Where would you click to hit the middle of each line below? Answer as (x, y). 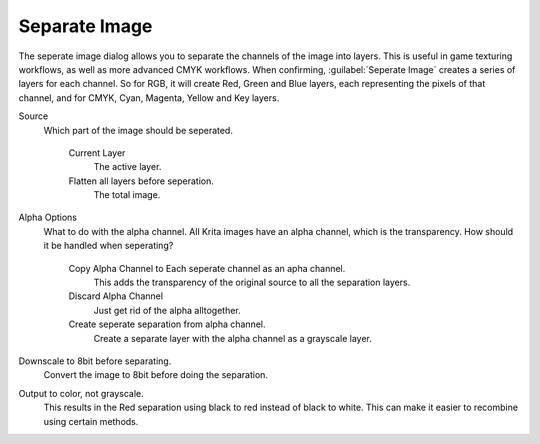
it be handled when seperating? (108, 246)
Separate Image (85, 26)
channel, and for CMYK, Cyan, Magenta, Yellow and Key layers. (149, 97)
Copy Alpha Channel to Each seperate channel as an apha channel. (207, 268)
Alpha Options (48, 217)
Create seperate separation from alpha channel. (167, 324)
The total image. (127, 195)
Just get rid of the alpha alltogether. (167, 310)
